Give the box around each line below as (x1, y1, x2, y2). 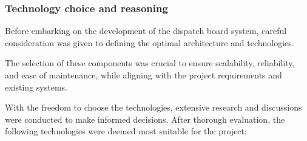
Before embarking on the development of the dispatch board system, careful (5, 24, 287, 37)
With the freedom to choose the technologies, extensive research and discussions (5, 101, 302, 114)
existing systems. (5, 80, 67, 93)
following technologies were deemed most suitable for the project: (5, 125, 247, 137)
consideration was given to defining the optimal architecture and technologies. (5, 36, 294, 49)
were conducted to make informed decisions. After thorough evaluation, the (5, 112, 285, 125)
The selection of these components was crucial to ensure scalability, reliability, (5, 57, 295, 69)
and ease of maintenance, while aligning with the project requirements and (5, 69, 282, 81)
